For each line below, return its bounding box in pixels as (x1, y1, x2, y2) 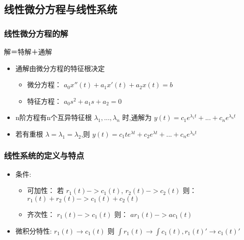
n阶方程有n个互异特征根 (15, 112, 92, 122)
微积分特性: (15, 225, 52, 236)
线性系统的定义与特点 (4, 149, 84, 162)
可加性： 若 (27, 185, 64, 195)
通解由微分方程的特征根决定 (15, 63, 105, 73)
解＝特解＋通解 (4, 47, 52, 56)
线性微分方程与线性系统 (4, 1, 117, 17)
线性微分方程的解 (4, 27, 68, 39)
